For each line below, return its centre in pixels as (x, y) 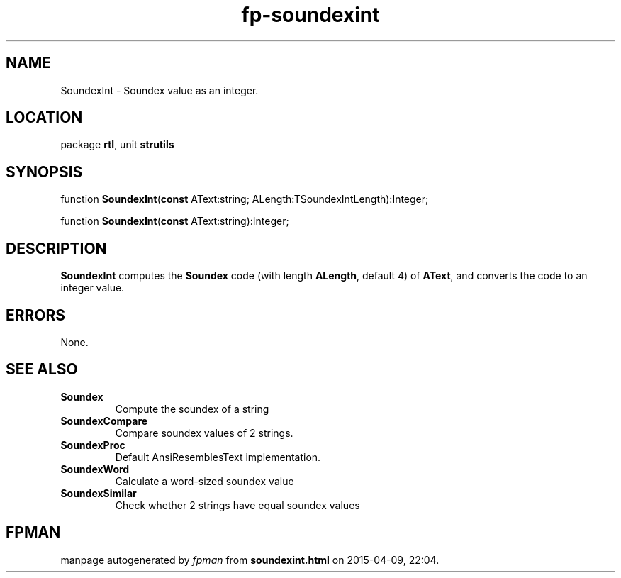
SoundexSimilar (99, 493)
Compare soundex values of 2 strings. (204, 433)
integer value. (93, 288)
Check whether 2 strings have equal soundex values (237, 505)
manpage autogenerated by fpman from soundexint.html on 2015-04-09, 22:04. (250, 560)
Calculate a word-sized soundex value (205, 481)
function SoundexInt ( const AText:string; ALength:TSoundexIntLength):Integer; (245, 199)
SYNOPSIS (44, 172)
